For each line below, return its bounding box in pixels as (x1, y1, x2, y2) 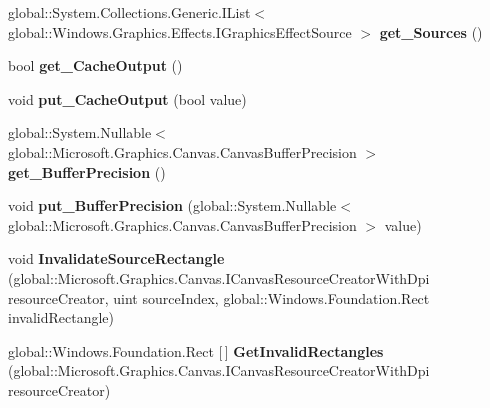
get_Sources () (379, 21, 483, 42)
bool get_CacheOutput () (8, 55, 183, 76)
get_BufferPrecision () (8, 161, 166, 182)
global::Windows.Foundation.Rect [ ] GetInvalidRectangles (8, 340, 384, 361)
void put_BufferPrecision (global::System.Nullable (8, 195, 337, 216)
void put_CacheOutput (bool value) (8, 88, 247, 109)
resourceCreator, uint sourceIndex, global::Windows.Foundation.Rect (8, 287, 430, 308)
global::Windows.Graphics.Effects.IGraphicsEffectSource (8, 21, 352, 42)
